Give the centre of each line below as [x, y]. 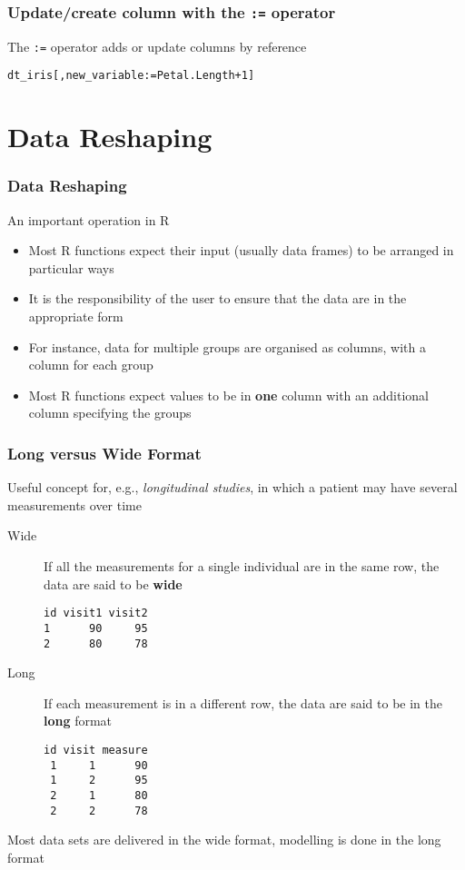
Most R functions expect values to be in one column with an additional [228, 395]
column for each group [91, 365]
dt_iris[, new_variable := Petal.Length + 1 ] [131, 76]
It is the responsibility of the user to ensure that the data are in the [218, 298]
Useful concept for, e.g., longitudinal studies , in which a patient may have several [232, 487]
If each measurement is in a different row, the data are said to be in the [243, 702]
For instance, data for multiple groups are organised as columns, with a [227, 346]
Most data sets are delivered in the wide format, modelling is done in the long [224, 840]
